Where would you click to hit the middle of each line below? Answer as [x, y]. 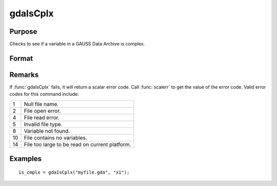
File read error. [42, 117]
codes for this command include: [44, 94]
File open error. [42, 111]
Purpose [23, 32]
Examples [26, 159]
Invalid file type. [43, 124]
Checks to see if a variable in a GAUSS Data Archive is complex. [77, 44]
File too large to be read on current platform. [77, 144]
